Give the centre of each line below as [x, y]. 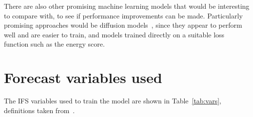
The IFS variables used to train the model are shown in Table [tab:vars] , [113, 101]
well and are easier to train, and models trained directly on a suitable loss [114, 34]
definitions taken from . [39, 110]
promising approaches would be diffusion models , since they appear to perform [123, 25]
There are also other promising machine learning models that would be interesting [127, 6]
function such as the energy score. [54, 44]
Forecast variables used [83, 77]
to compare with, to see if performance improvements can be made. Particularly [123, 15]
